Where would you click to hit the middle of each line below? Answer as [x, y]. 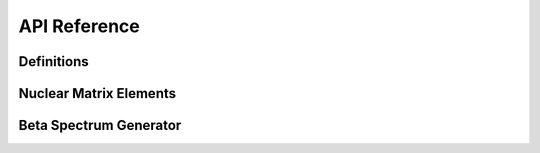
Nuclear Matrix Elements [97, 93]
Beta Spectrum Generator [100, 125]
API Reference [79, 26]
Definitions [53, 61]
